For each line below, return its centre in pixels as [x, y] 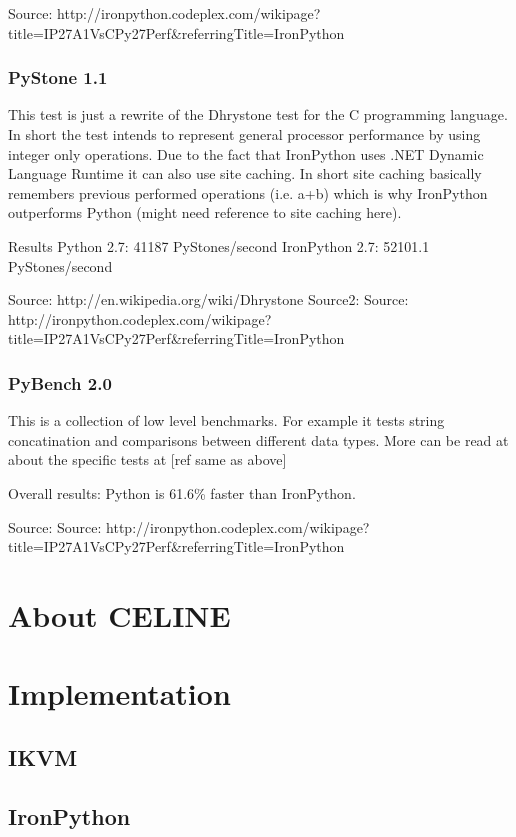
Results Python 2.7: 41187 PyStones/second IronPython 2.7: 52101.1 [219, 245]
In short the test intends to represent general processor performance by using [244, 134]
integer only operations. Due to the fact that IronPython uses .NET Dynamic [246, 153]
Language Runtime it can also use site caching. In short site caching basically [245, 173]
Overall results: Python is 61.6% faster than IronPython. [182, 492]
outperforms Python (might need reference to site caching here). [205, 212]
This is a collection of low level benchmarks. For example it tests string [226, 420]
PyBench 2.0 [60, 382]
